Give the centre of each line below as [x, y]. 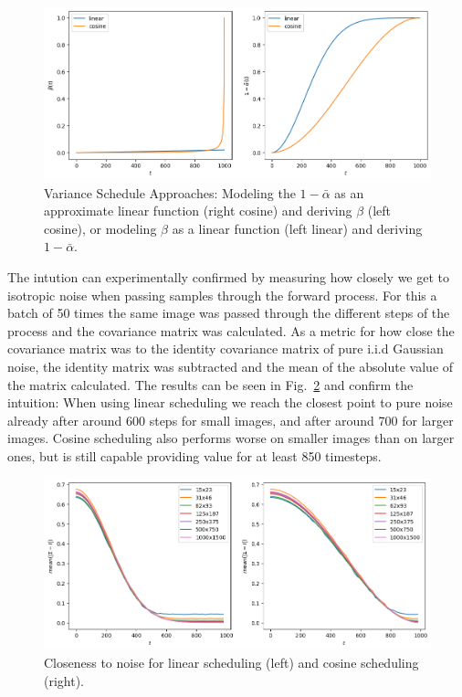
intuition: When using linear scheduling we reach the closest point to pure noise [230, 402]
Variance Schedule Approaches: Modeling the [170, 192]
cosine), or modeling [100, 228]
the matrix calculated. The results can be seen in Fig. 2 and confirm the [210, 384]
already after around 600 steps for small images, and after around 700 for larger [231, 420]
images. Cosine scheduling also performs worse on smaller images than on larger [231, 438]
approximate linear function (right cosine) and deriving [198, 211]
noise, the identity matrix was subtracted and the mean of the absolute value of [231, 366]
